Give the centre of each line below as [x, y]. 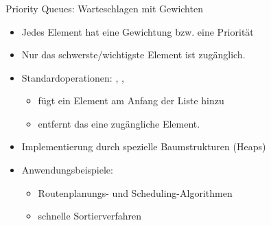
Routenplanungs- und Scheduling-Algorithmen [135, 192]
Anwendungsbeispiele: [67, 170]
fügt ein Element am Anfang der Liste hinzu [131, 100]
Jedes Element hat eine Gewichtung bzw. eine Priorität [138, 31]
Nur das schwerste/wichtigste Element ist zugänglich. [133, 55]
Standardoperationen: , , [73, 77]
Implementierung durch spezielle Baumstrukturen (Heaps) [144, 146]
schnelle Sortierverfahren [90, 216]
